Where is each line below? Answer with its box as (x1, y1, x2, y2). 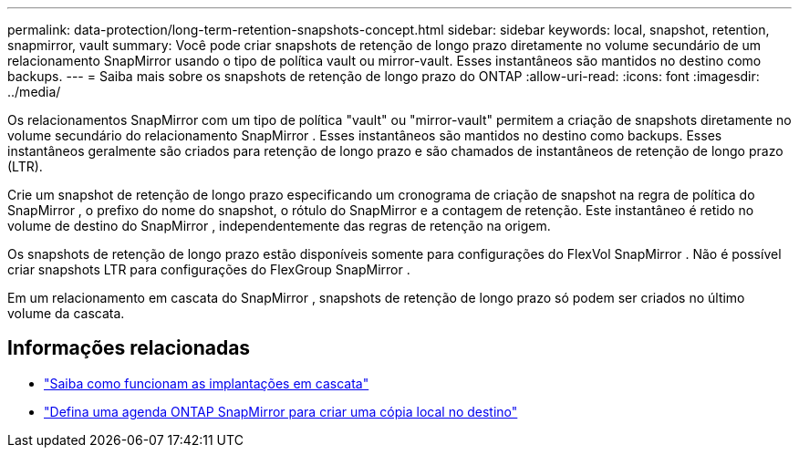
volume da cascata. (7, 305, 125, 321)
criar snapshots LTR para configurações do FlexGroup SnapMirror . (7, 262, 410, 277)
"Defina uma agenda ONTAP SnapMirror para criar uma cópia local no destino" (44, 403, 518, 419)
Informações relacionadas (7, 336, 251, 360)
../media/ (7, 84, 61, 99)
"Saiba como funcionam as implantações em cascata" (44, 375, 369, 391)
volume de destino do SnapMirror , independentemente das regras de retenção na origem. (7, 218, 551, 233)
